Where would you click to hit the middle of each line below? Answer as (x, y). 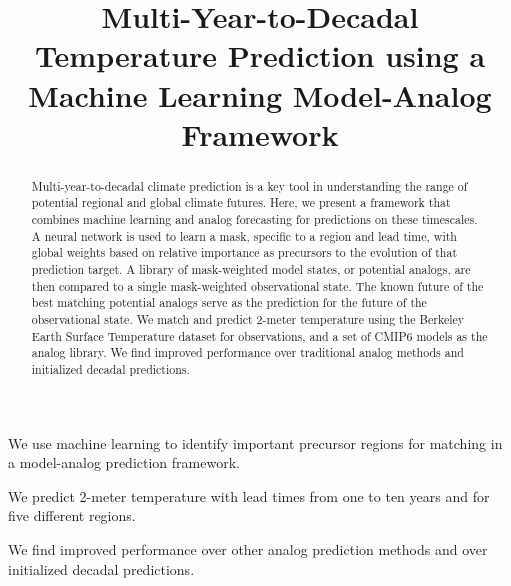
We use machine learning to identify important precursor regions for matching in (255, 442)
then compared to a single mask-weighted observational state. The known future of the (257, 285)
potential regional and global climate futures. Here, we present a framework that (241, 202)
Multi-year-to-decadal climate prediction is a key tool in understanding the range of (249, 185)
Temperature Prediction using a (260, 55)
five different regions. (72, 515)
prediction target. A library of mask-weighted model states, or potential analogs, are (251, 269)
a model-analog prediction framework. (124, 462)
